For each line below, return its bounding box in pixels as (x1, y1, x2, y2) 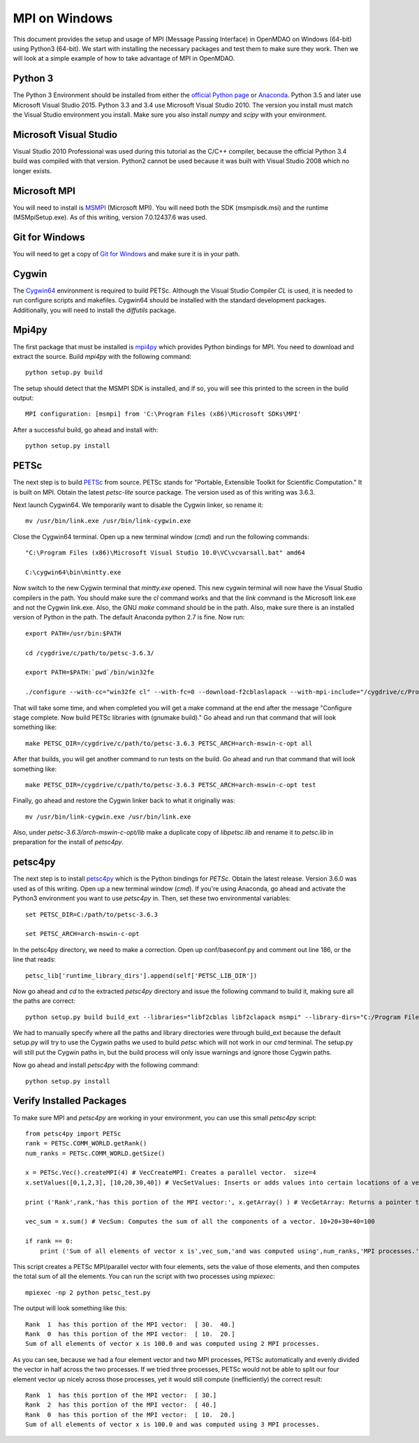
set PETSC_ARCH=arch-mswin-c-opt (25, 930, 140, 938)
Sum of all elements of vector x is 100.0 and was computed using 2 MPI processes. (25, 1340, 321, 1348)
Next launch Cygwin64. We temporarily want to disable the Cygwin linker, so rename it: (13, 500, 263, 509)
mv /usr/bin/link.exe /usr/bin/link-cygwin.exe (25, 517, 191, 525)
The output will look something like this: (13, 1304, 127, 1312)
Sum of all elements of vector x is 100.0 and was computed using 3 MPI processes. (25, 1421, 321, 1428)
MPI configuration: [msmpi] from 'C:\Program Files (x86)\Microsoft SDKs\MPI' (25, 410, 302, 418)
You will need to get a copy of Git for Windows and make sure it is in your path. (13, 249, 240, 258)
